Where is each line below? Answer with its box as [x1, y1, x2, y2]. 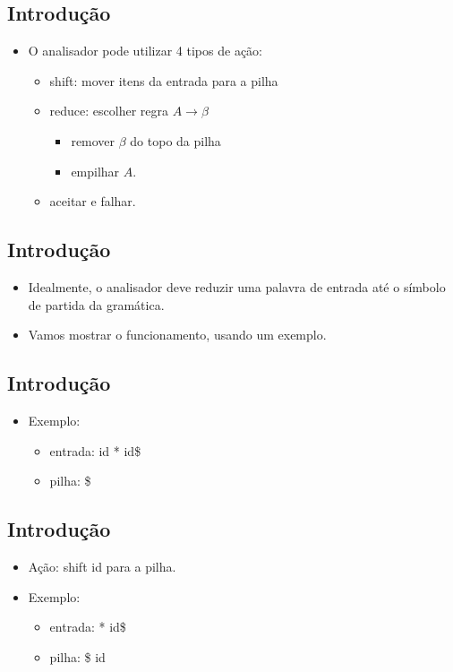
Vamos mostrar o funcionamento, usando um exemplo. [28, 325, 327, 344]
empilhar [71, 161, 120, 180]
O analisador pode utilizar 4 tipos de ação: [28, 41, 262, 60]
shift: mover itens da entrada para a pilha [49, 71, 278, 90]
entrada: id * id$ [49, 441, 141, 460]
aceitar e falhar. [49, 192, 136, 211]
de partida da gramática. [28, 295, 165, 314]
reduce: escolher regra [49, 101, 169, 120]
